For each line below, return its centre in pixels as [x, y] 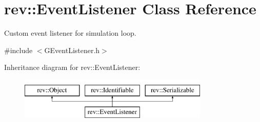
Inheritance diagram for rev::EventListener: [72, 67]
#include [18, 50]
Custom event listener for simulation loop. [70, 33]
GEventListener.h [72, 50]
